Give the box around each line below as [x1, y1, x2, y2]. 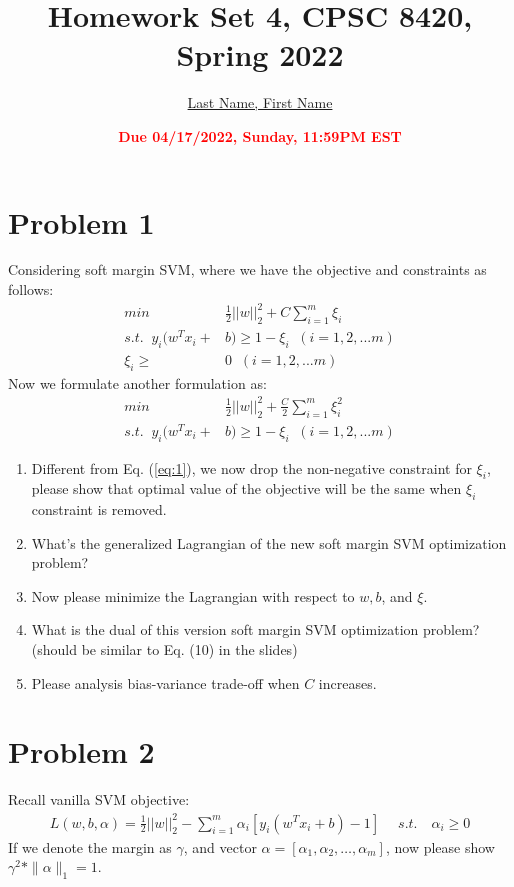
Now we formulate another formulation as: [8, 372, 267, 393]
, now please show [385, 836, 495, 857]
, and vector [183, 836, 257, 857]
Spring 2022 [176, 34, 344, 75]
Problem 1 [8, 201, 155, 242]
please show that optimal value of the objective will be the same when [31, 478, 462, 499]
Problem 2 [8, 731, 155, 772]
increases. [318, 672, 377, 693]
